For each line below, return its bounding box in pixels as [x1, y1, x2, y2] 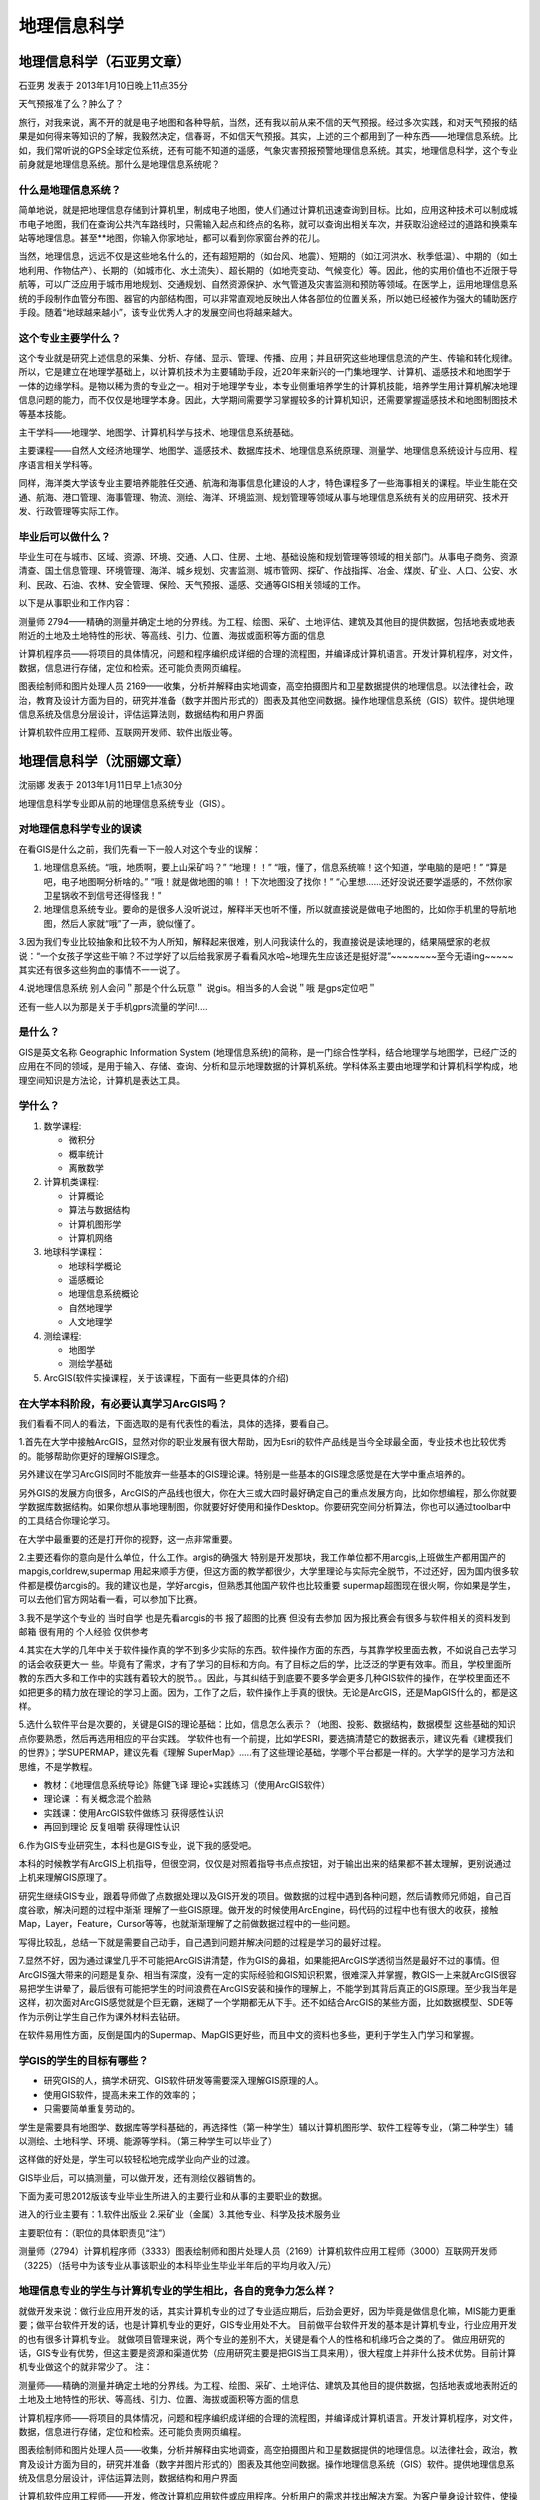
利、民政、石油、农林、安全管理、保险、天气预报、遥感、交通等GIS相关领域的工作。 [18, 578, 367, 590]
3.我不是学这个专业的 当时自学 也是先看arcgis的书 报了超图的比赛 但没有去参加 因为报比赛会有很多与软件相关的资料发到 [18, 1611, 511, 1624]
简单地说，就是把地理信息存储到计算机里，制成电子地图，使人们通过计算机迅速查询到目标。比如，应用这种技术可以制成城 [18, 204, 518, 216]
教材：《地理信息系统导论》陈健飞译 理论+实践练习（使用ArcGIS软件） [43, 1778, 331, 1790]
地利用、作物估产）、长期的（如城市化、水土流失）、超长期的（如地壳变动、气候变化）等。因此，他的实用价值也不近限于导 [18, 264, 518, 276]
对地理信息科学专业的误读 [18, 822, 142, 836]
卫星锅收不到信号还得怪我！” [43, 889, 162, 901]
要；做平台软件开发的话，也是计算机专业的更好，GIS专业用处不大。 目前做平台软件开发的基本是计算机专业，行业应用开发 [18, 2319, 518, 2331]
